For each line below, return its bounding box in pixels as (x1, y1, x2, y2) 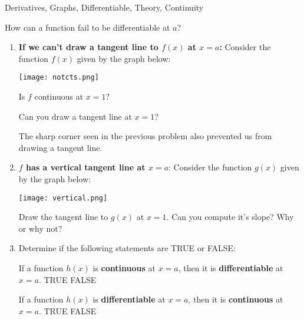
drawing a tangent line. (18, 141, 103, 153)
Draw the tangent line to (18, 211, 108, 223)
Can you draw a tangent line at (18, 110, 132, 122)
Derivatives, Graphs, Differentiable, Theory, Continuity (5, 1, 204, 13)
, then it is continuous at (188, 293, 283, 305)
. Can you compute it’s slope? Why (166, 211, 294, 223)
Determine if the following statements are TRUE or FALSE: (18, 242, 236, 254)
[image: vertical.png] (18, 193, 108, 202)
